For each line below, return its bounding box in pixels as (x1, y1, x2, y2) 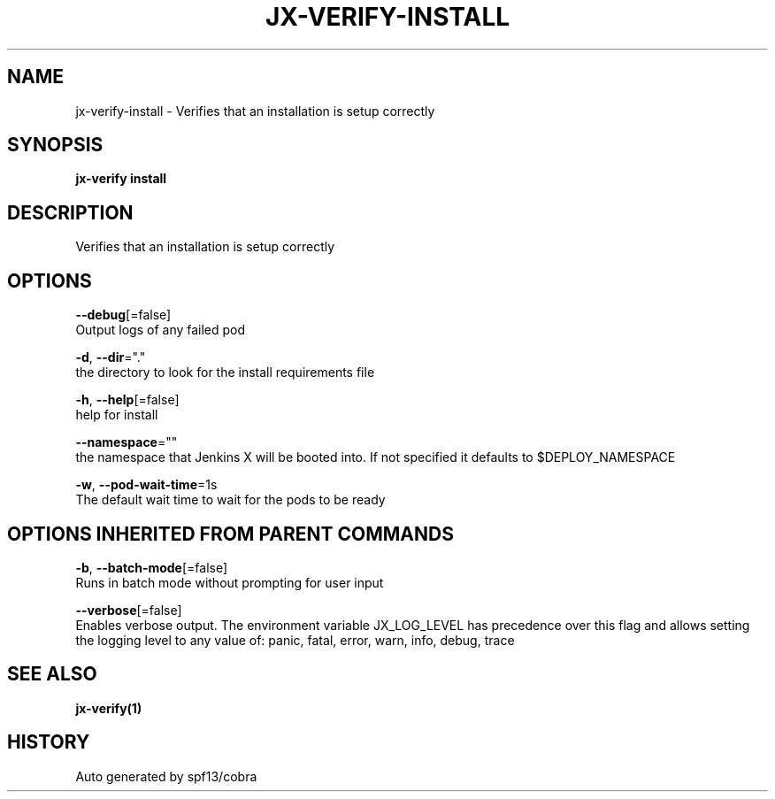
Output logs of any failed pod (75, 322, 246, 338)
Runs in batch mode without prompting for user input (75, 574, 384, 590)
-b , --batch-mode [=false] (75, 559, 228, 575)
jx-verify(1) (75, 700, 142, 716)
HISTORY (7, 731, 90, 754)
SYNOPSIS (7, 134, 104, 157)
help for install (75, 407, 158, 423)
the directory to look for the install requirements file (75, 365, 375, 380)
